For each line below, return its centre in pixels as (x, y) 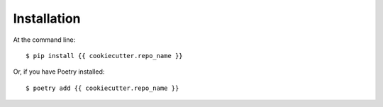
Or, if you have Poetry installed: (59, 72)
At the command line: (44, 40)
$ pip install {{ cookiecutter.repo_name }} (105, 56)
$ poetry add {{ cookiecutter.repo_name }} (102, 88)
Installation (47, 18)
